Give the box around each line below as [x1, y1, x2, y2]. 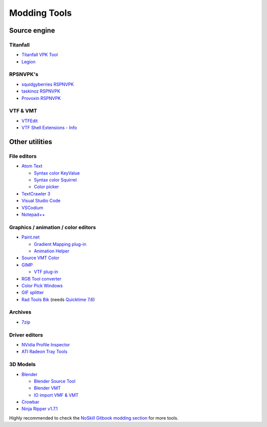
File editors [9, 152, 37, 159]
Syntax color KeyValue [34, 170, 80, 176]
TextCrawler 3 [21, 190, 50, 196]
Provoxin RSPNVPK [21, 95, 61, 101]
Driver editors [9, 332, 43, 338]
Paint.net [21, 234, 40, 240]
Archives [9, 309, 32, 316]
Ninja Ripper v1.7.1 [21, 406, 58, 412]
